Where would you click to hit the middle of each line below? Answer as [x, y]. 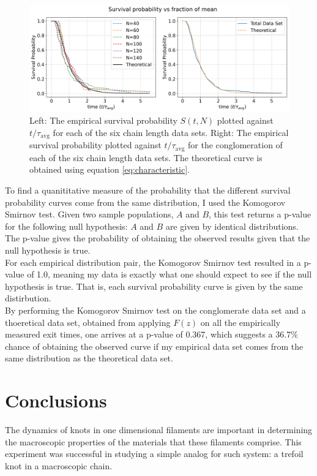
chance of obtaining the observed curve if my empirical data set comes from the [154, 346]
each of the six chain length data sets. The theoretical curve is [146, 157]
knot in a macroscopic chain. [59, 465]
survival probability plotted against [95, 145]
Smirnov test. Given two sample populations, [89, 214]
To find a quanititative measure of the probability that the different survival [148, 190]
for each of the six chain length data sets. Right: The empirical [171, 132]
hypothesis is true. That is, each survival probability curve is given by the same [154, 286]
